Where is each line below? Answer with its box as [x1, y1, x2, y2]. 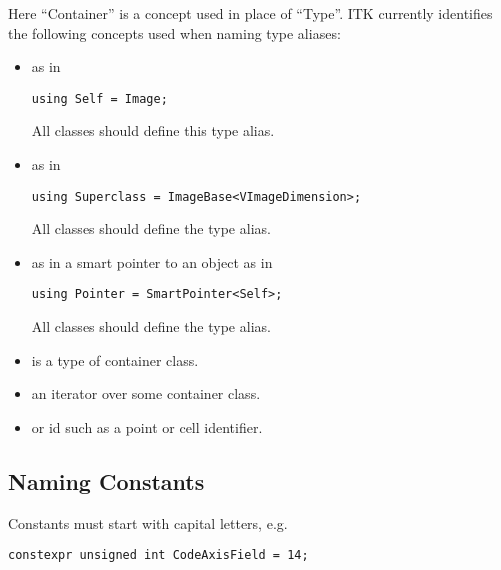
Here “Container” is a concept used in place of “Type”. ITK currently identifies [8, 3, 493, 23]
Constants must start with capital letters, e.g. [8, 512, 288, 533]
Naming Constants [8, 465, 205, 496]
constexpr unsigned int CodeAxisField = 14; [8, 548, 309, 563]
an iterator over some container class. [31, 383, 261, 404]
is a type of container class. [31, 349, 199, 370]
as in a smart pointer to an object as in [31, 251, 273, 272]
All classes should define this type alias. [31, 120, 275, 141]
